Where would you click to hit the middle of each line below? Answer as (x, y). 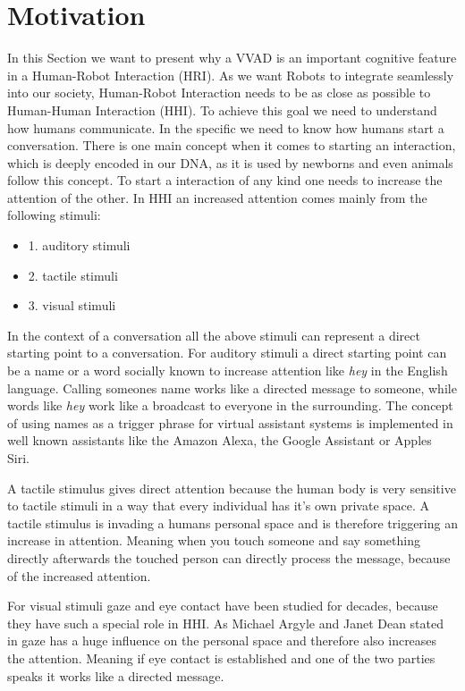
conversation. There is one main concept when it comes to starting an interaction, (232, 145)
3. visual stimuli (72, 305)
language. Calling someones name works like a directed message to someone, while (232, 388)
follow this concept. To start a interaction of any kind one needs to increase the (225, 180)
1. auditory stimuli (79, 245)
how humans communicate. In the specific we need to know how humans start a (226, 127)
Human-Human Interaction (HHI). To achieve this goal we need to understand (222, 110)
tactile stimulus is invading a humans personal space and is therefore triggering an (232, 522)
